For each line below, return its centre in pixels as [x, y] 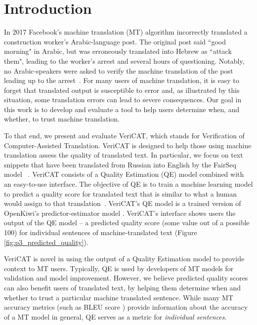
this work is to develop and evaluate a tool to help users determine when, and [122, 109]
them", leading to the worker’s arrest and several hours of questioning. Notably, [124, 61]
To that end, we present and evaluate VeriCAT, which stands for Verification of [124, 136]
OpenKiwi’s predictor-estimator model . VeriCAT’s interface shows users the [120, 213]
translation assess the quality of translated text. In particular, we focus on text [124, 155]
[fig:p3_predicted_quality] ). [46, 242]
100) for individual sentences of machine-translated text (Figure [101, 232]
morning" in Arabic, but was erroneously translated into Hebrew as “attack [118, 51]
